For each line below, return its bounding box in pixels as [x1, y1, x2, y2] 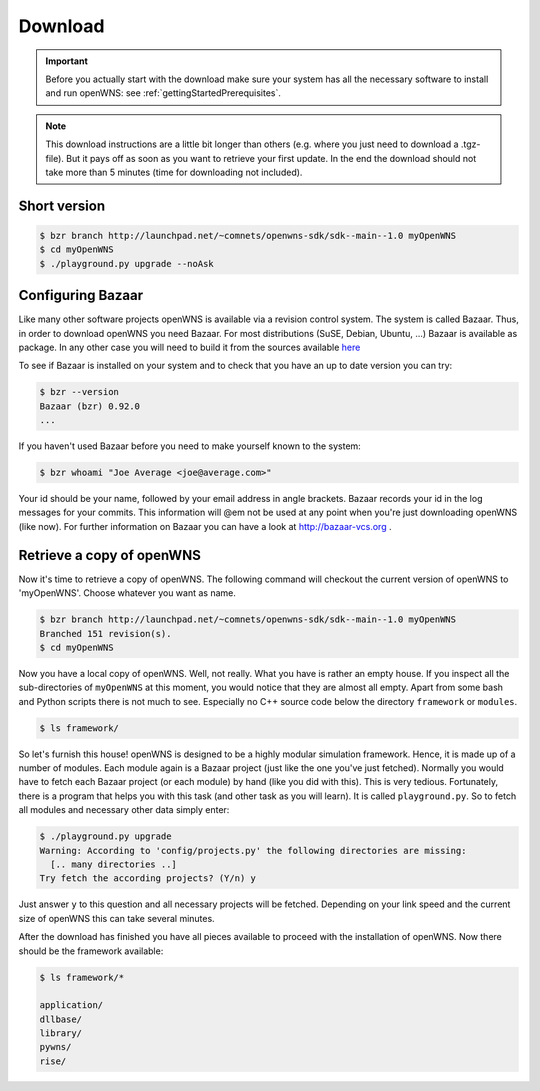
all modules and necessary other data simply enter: [18, 804, 230, 816]
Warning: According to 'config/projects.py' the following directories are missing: [39, 845, 467, 856]
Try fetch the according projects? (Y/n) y [39, 873, 257, 884]
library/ [39, 1028, 83, 1039]
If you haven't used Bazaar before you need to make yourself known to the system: [18, 440, 362, 452]
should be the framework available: [18, 945, 164, 957]
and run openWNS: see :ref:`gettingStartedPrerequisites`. [45, 87, 282, 99]
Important [45, 55, 89, 67]
